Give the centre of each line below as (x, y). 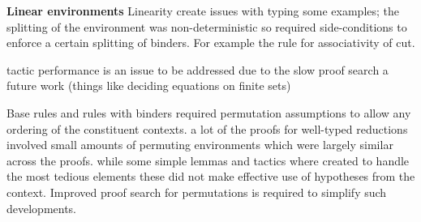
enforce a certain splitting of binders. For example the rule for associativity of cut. (211, 43)
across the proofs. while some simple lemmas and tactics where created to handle (208, 160)
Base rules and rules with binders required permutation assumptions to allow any (209, 112)
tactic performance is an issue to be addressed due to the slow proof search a (198, 69)
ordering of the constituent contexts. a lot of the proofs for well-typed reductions (207, 128)
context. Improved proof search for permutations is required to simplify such (197, 192)
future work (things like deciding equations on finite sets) (149, 85)
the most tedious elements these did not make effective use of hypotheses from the (211, 176)
